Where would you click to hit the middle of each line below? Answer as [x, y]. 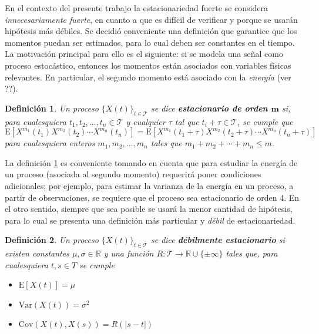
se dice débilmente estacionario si [218, 240]
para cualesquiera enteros [50, 143]
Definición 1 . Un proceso [52, 108]
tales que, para [252, 253]
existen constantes [37, 253]
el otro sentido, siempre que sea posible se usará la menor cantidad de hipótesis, [149, 209]
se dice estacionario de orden [209, 108]
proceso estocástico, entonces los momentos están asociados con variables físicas [148, 65]
